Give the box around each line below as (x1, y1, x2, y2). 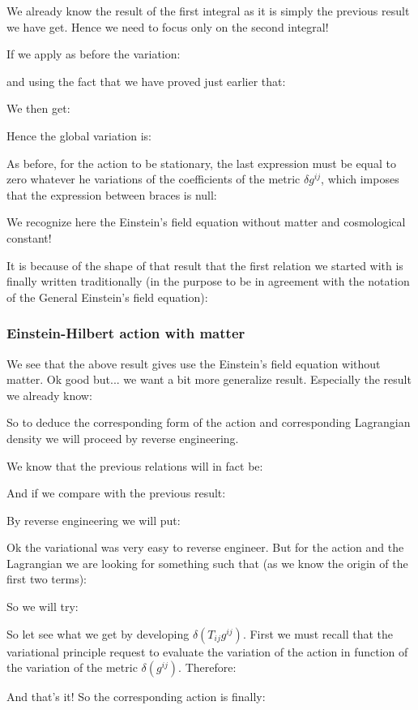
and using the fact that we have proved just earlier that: (6, 72, 286, 89)
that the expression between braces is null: (6, 186, 217, 203)
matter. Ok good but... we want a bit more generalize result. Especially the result (6, 371, 412, 388)
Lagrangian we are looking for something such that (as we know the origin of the (6, 554, 408, 571)
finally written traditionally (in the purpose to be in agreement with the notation (6, 273, 410, 290)
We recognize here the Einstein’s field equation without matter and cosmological (6, 213, 406, 230)
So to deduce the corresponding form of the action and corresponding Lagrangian (6, 414, 411, 431)
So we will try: (6, 598, 79, 615)
